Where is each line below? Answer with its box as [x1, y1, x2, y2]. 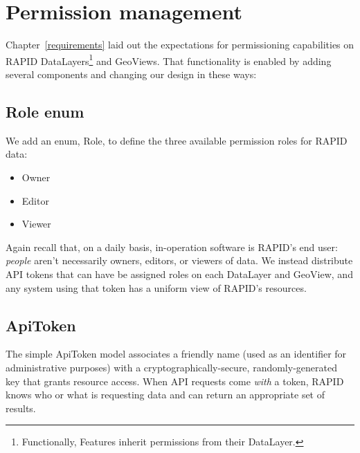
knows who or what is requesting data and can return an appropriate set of [6, 387, 325, 402]
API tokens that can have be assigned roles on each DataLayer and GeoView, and [6, 266, 353, 281]
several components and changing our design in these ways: [6, 66, 257, 81]
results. [6, 400, 36, 415]
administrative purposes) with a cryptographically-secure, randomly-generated [6, 360, 337, 374]
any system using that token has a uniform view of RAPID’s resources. [6, 280, 307, 295]
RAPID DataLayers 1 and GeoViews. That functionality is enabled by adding [6, 51, 332, 68]
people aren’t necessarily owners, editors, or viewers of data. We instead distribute [6, 253, 353, 268]
